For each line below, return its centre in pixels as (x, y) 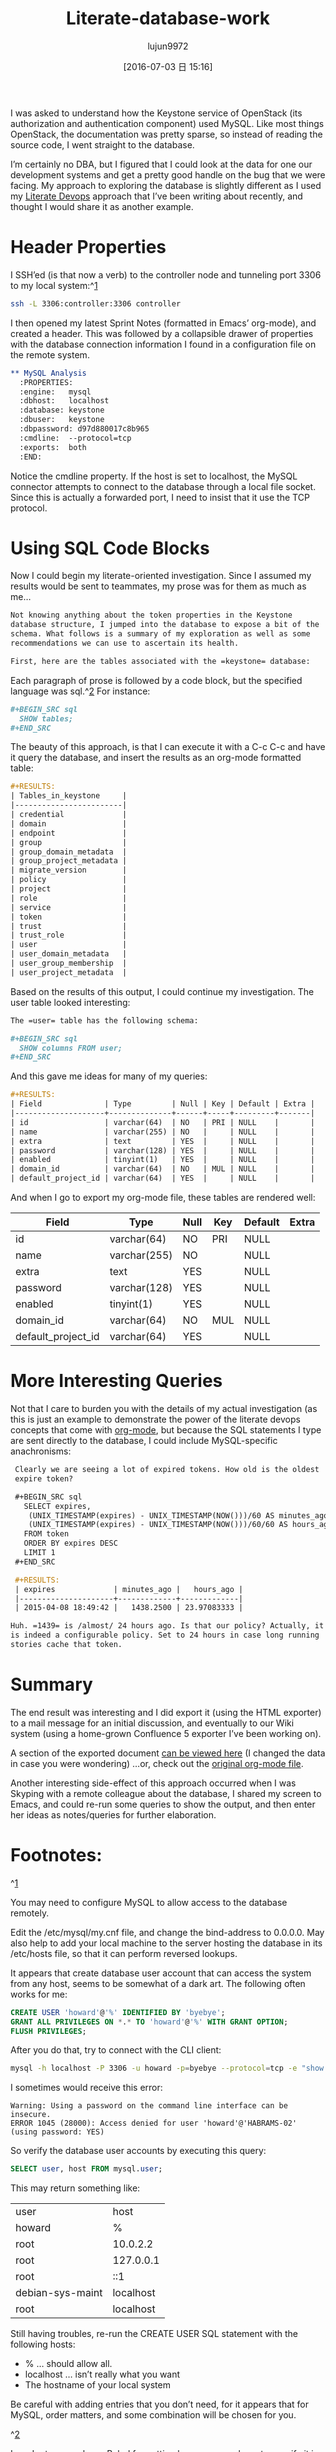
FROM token (46, 1534)
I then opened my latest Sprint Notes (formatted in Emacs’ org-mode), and (163, 323)
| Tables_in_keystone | (69, 796)
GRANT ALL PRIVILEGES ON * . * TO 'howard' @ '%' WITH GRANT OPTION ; (149, 2022)
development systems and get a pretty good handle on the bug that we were (168, 174)
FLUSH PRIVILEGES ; (48, 2031)
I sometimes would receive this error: (86, 2088)
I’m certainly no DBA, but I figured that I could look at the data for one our (161, 164)
